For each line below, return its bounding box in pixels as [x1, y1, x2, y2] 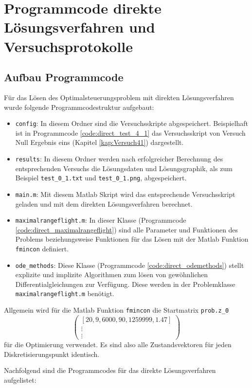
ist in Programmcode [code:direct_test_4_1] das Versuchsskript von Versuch [15, 127, 246, 138]
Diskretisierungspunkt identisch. [4, 349, 100, 359]
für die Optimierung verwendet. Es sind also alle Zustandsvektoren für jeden [4, 339, 232, 349]
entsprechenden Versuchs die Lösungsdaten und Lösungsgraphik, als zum [15, 163, 233, 173]
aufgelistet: [4, 374, 36, 385]
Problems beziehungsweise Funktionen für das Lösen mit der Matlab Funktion [15, 234, 249, 244]
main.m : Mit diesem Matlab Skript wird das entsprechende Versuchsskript [15, 189, 235, 199]
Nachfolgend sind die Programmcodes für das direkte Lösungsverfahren [4, 365, 216, 375]
